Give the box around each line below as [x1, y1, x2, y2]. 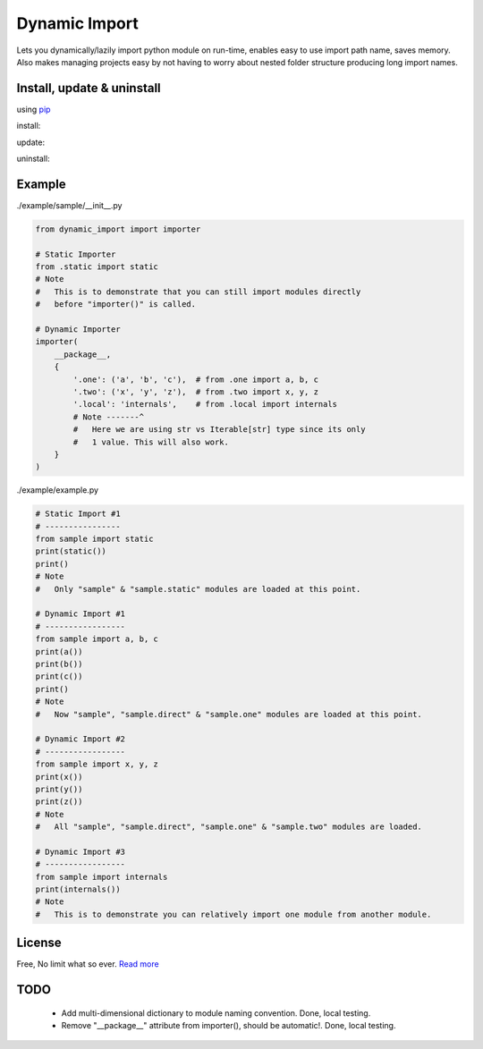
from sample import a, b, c [35, 634, 158, 644]
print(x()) [35, 772, 83, 782]
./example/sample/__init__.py [16, 199, 123, 210]
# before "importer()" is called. [35, 300, 197, 309]
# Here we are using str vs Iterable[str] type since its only [72, 425, 366, 435]
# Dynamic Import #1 [35, 609, 125, 619]
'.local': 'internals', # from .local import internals [72, 399, 338, 410]
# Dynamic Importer [35, 325, 121, 334]
